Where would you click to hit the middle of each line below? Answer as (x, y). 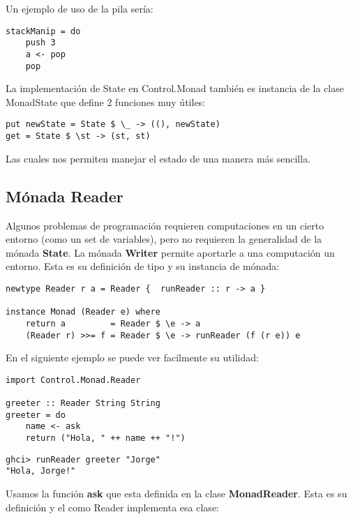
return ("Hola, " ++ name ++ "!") (105, 438)
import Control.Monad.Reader (73, 380)
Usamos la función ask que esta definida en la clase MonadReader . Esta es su (176, 494)
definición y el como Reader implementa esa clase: (112, 507)
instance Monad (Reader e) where (83, 312)
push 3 (40, 43)
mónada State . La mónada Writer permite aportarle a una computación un (170, 252)
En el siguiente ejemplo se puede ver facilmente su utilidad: (132, 358)
